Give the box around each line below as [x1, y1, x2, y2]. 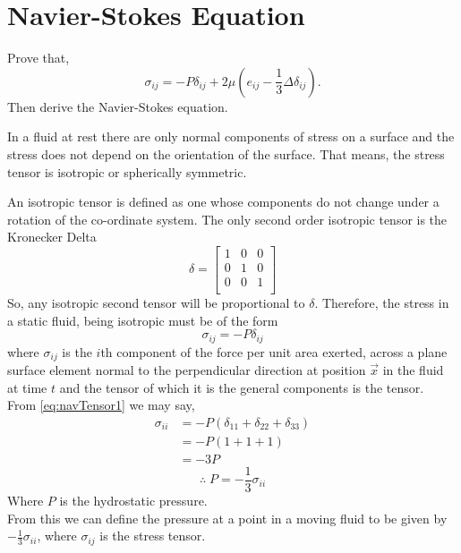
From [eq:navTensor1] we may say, [7, 396, 195, 414]
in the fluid [382, 361, 444, 379]
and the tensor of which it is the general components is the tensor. [59, 378, 424, 396]
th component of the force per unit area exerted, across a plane [100, 342, 448, 361]
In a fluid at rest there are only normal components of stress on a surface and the [7, 127, 455, 146]
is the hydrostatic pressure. [59, 491, 208, 510]
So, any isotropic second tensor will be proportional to [7, 294, 305, 311]
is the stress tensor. [99, 526, 206, 545]
